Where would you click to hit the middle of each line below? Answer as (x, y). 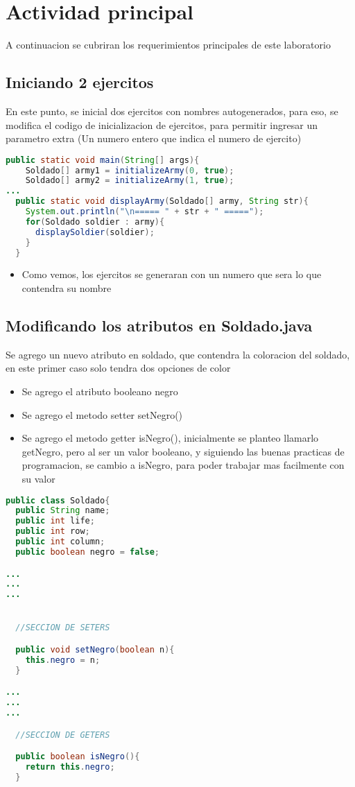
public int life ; (55, 521)
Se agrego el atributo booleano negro (100, 391)
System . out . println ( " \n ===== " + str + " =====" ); (145, 212)
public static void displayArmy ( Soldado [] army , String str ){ (162, 201)
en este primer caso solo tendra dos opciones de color (118, 368)
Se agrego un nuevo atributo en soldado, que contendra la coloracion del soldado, (178, 354)
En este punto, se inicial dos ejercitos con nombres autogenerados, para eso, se (172, 111)
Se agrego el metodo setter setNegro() (102, 414)
